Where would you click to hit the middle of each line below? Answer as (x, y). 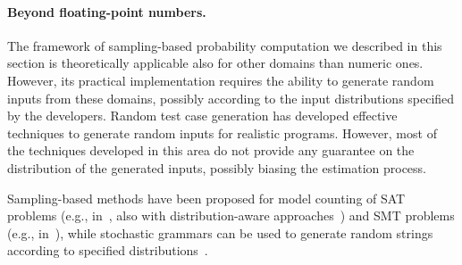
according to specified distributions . (108, 250)
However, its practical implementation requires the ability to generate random (221, 80)
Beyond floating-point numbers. (107, 11)
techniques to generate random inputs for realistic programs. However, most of (222, 132)
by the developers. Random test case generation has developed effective (202, 116)
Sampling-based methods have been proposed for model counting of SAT (206, 198)
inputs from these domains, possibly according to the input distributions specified (231, 98)
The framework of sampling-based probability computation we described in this (225, 45)
